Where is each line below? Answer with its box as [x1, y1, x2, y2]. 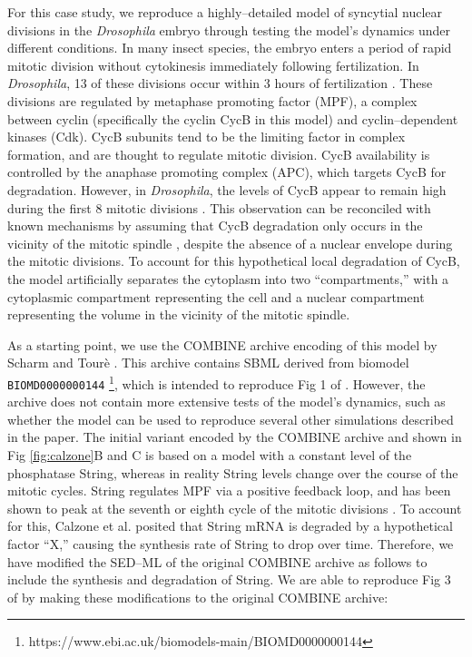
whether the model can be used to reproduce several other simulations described [7, 409, 454, 428]
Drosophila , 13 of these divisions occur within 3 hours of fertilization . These [7, 74, 433, 93]
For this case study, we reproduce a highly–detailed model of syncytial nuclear [7, 3, 443, 21]
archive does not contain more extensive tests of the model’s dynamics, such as [7, 392, 446, 411]
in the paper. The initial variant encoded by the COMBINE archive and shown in [7, 427, 462, 446]
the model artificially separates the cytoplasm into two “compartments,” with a [7, 269, 449, 288]
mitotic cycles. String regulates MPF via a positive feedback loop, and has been [7, 481, 451, 500]
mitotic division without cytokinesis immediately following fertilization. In [7, 55, 419, 74]
